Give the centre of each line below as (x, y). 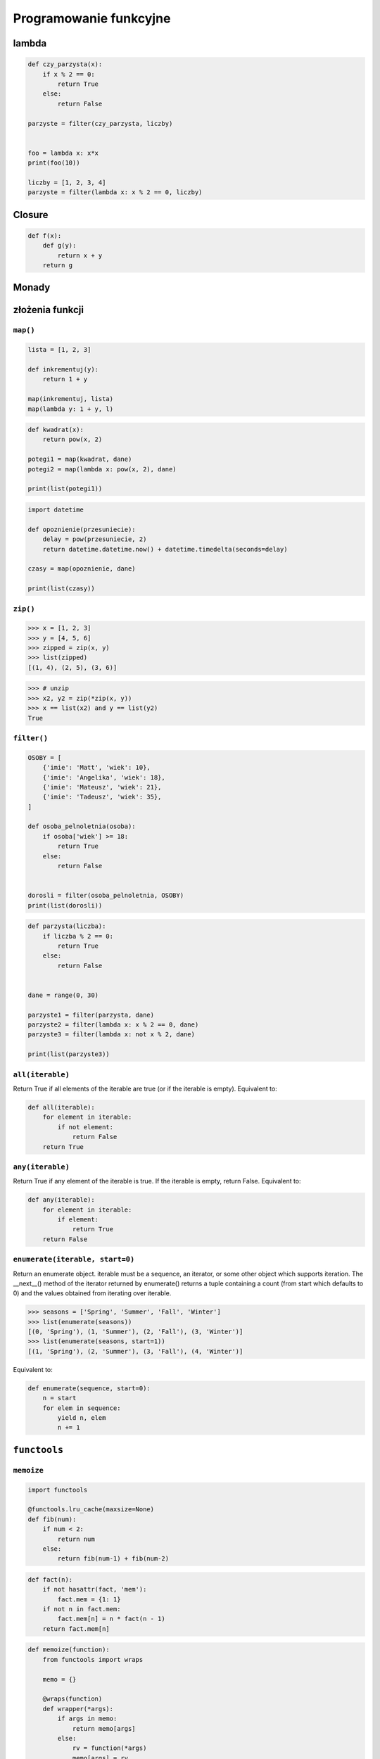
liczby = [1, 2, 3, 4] (67, 182)
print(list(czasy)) (61, 589)
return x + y (80, 255)
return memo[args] (104, 1728)
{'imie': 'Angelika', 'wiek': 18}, (104, 777)
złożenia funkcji (49, 310)
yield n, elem (82, 1418)
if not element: (85, 1127)
